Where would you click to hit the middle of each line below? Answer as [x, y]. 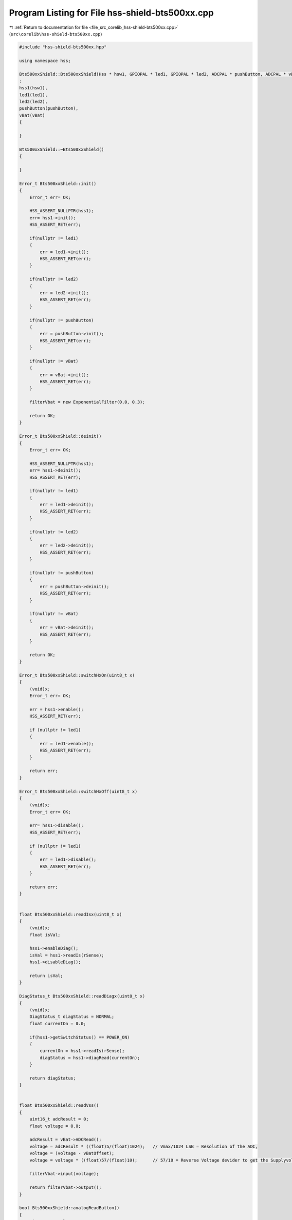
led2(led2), [34, 102]
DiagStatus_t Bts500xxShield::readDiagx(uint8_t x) [82, 996]
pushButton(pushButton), [49, 108]
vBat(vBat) [32, 115]
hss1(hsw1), [34, 88]
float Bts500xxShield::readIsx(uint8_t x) [71, 914]
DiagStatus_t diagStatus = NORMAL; [72, 1017]
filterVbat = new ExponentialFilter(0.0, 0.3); [87, 402]
